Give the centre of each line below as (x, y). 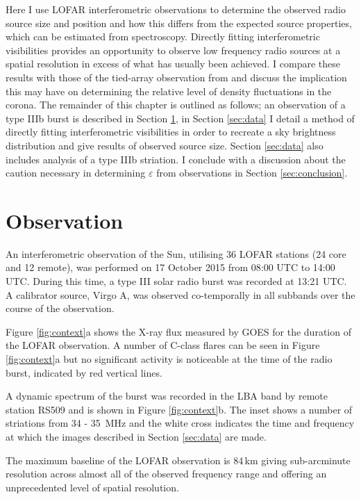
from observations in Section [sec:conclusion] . (252, 173)
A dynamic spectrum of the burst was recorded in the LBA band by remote (167, 396)
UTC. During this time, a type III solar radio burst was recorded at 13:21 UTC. (176, 281)
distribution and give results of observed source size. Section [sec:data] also (165, 145)
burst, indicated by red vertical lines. (84, 372)
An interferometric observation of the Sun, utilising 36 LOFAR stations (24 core (176, 253)
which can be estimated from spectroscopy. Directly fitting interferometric (163, 36)
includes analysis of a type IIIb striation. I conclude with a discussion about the (176, 159)
